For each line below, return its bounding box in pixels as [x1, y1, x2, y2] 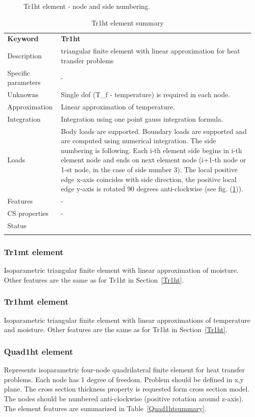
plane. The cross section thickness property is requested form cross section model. [4, 384, 250, 394]
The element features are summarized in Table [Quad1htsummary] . [4, 403, 207, 413]
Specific [7, 67, 30, 78]
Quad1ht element [4, 345, 74, 357]
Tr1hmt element [4, 295, 69, 308]
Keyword [7, 33, 39, 44]
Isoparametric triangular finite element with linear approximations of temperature [4, 314, 251, 325]
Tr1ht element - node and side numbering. [24, 1, 150, 11]
